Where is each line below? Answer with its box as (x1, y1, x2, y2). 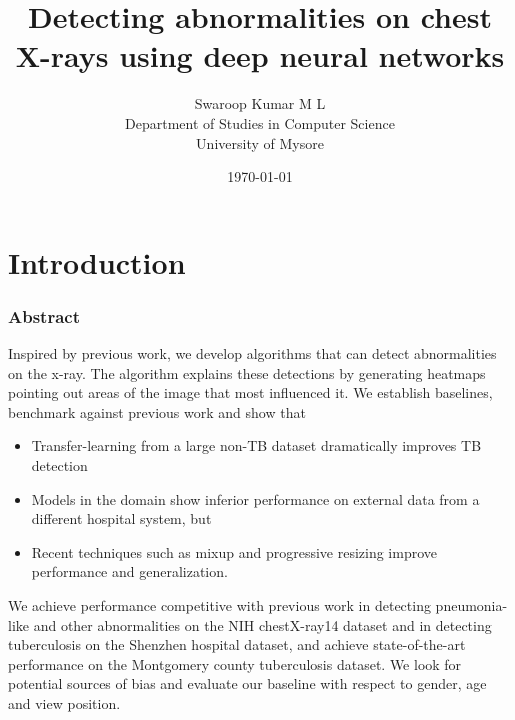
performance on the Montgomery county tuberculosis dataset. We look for (8, 653, 462, 674)
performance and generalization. (31, 561, 228, 582)
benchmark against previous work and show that (8, 401, 306, 422)
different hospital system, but (31, 508, 212, 529)
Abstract (8, 303, 80, 328)
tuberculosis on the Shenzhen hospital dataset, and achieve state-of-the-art (8, 634, 466, 655)
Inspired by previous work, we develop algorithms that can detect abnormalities (8, 343, 497, 364)
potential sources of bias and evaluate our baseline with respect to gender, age (8, 673, 487, 694)
